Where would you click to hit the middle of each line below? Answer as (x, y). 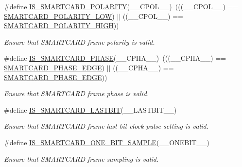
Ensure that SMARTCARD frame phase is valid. (77, 93)
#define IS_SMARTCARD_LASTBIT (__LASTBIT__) (90, 109)
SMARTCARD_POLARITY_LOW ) (59, 16)
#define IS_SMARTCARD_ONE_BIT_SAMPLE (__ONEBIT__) (107, 142)
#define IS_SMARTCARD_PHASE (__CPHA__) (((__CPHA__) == (115, 58)
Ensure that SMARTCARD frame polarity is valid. (79, 42)
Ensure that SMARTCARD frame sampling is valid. (81, 159)
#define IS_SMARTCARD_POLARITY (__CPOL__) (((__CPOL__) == (121, 6)
